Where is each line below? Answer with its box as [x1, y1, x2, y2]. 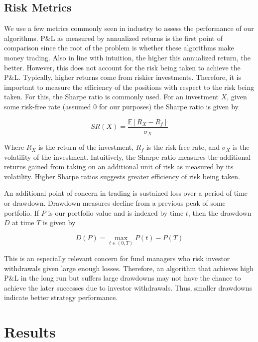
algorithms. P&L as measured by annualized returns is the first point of [4, 32, 223, 43]
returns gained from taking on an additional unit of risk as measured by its [4, 161, 234, 172]
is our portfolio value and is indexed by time [48, 207, 184, 218]
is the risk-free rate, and [146, 142, 220, 152]
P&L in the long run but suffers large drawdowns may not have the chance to [4, 273, 241, 283]
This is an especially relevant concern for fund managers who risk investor [4, 253, 230, 264]
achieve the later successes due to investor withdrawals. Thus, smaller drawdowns [4, 282, 253, 293]
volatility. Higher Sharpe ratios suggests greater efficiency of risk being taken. [4, 171, 240, 181]
